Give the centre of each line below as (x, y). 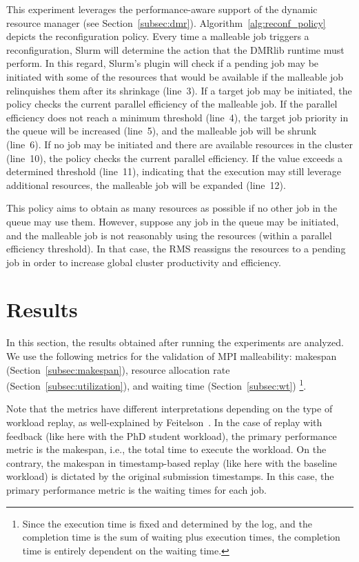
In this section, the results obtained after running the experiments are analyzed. (175, 342)
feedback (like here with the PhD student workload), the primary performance (172, 435)
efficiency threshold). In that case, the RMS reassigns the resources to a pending (176, 249)
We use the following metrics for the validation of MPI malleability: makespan (172, 356)
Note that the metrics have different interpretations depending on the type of (170, 409)
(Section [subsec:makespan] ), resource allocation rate (118, 369)
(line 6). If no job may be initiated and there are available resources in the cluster (179, 144)
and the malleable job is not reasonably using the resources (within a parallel (169, 235)
